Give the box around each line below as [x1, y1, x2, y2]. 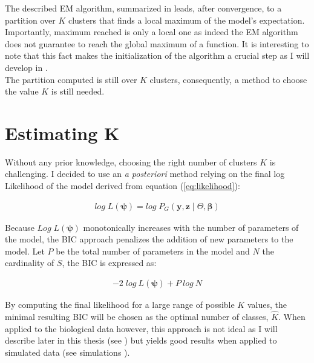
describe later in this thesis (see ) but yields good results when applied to [5, 334, 277, 347]
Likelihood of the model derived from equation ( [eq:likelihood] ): [5, 179, 240, 192]
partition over [5, 13, 56, 26]
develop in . [5, 61, 48, 73]
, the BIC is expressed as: [62, 256, 157, 269]
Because [5, 221, 34, 233]
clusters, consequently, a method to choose [149, 73, 307, 85]
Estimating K [5, 120, 120, 145]
